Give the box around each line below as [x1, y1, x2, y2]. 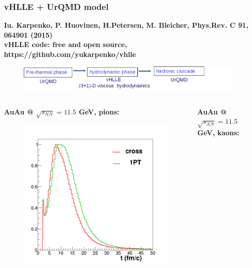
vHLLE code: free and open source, [4, 39, 127, 50]
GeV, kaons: [197, 127, 240, 138]
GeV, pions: [79, 106, 120, 116]
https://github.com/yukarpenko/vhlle [4, 49, 136, 59]
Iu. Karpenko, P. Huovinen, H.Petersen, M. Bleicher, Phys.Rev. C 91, [4, 20, 249, 30]
